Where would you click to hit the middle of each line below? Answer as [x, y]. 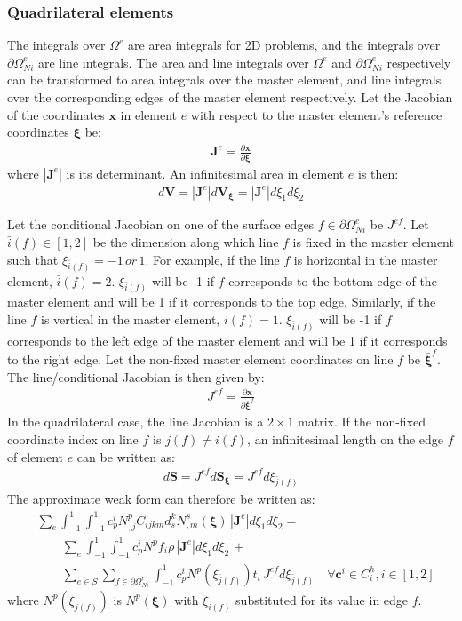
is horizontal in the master [366, 259]
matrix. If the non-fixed [362, 422]
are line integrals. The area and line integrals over [173, 62]
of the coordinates [56, 114]
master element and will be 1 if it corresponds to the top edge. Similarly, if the [222, 302]
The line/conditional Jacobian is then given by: [136, 376]
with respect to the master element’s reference [316, 114]
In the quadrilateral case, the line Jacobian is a [135, 422]
